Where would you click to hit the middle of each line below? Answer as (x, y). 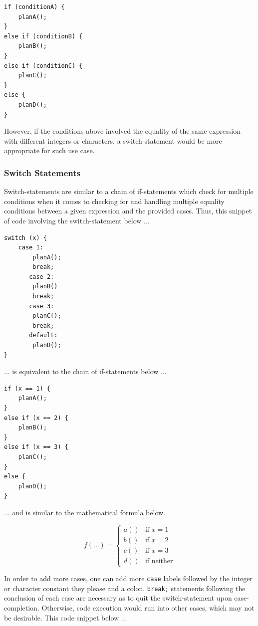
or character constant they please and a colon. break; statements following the (125, 588)
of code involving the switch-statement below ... (77, 220)
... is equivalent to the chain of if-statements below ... (85, 371)
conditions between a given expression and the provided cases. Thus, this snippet (128, 211)
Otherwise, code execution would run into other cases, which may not (148, 608)
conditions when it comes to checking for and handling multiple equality (114, 201)
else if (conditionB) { (43, 36)
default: (43, 335)
